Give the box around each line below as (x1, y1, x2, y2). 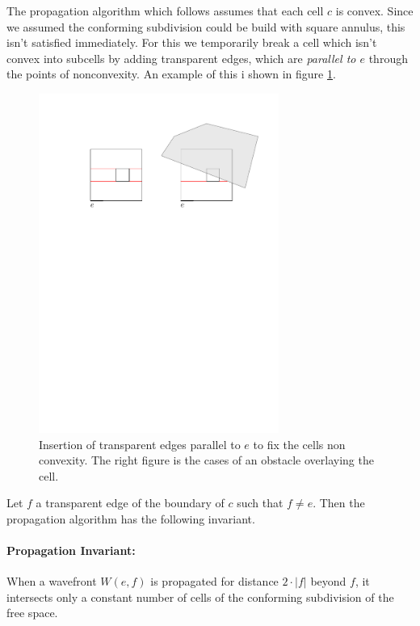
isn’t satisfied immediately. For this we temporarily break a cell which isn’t (6, 34, 377, 51)
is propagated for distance (150, 573, 279, 590)
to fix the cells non (253, 435, 346, 452)
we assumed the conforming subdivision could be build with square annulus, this (6, 18, 405, 35)
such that (237, 494, 283, 511)
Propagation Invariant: (6, 542, 136, 559)
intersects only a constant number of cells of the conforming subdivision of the (6, 588, 394, 605)
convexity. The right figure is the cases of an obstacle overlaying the (39, 452, 374, 468)
